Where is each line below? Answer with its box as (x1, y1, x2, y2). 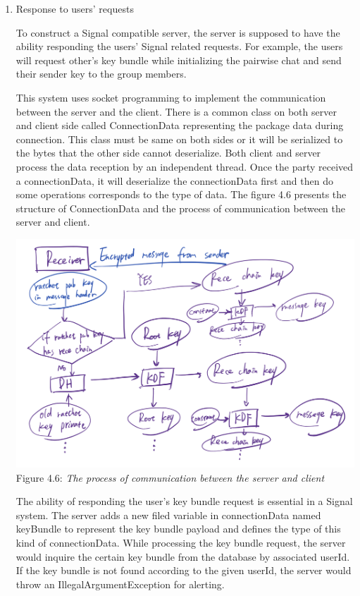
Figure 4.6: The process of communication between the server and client (15, 470, 325, 485)
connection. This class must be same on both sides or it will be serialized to (15, 131, 343, 146)
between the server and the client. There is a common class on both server (15, 104, 337, 118)
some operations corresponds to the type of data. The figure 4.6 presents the (15, 187, 347, 202)
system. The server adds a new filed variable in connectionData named (15, 507, 321, 522)
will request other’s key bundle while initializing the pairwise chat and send (15, 52, 342, 67)
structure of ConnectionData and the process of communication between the (15, 200, 345, 215)
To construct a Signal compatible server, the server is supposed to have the (15, 25, 340, 39)
